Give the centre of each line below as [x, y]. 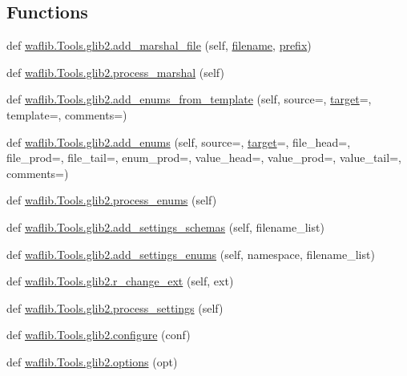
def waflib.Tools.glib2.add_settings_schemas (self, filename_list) [165, 226]
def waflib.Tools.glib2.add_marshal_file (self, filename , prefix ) [159, 45]
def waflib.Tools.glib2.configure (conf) [99, 335]
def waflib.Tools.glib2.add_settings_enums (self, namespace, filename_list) [191, 254]
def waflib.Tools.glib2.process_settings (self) [115, 307]
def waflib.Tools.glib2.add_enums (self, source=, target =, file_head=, [179, 142]
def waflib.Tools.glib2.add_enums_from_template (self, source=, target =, [189, 99]
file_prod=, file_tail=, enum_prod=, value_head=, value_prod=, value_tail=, [204, 158]
